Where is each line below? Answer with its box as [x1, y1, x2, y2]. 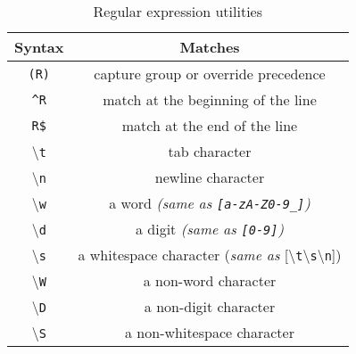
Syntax [14, 37, 64, 57]
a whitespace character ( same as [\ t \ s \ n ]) [78, 244, 342, 265]
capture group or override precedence [94, 63, 326, 84]
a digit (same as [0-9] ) [135, 218, 285, 239]
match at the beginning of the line [103, 89, 317, 110]
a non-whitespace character [125, 322, 294, 342]
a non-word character [143, 270, 277, 291]
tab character [168, 141, 252, 161]
